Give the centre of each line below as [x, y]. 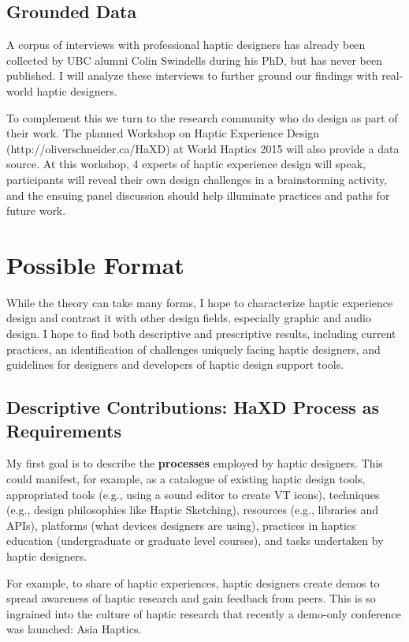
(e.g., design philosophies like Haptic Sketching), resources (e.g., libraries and [192, 510]
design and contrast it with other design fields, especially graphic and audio [189, 318]
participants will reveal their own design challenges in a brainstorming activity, [197, 179]
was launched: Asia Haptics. [74, 629]
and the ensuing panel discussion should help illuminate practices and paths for [198, 195]
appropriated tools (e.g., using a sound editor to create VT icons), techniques [193, 494]
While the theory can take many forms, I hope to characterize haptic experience [200, 302]
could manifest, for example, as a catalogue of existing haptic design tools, [186, 479]
